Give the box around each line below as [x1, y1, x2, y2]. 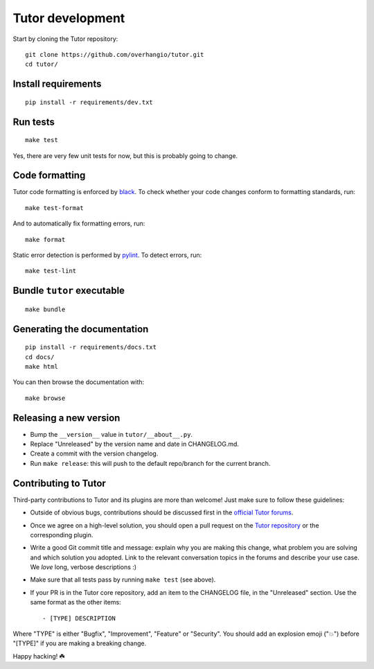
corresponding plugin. [30, 530, 93, 539]
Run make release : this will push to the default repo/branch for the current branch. [30, 459, 271, 467]
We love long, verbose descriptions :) [30, 563, 137, 571]
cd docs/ [25, 353, 55, 360]
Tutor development [12, 10, 125, 26]
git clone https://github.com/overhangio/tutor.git [25, 51, 204, 58]
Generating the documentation [12, 323, 149, 335]
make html [25, 363, 58, 370]
